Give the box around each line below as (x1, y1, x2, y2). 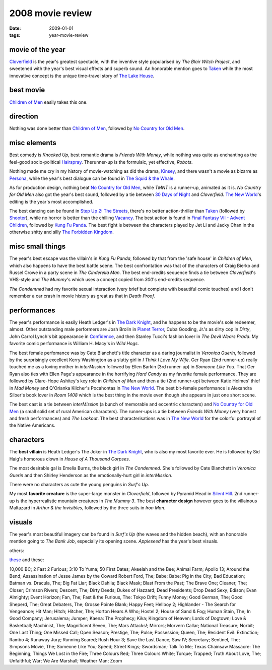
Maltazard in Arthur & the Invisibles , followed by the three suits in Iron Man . (9, 505, 166, 511)
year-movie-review (49, 32, 89, 38)
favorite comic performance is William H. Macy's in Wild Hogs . (9, 341, 139, 347)
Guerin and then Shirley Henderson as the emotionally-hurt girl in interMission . (9, 472, 173, 478)
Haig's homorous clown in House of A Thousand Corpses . (9, 456, 130, 462)
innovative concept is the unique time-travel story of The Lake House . (9, 73, 155, 79)
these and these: (9, 557, 44, 563)
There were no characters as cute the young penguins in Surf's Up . (9, 481, 150, 487)
